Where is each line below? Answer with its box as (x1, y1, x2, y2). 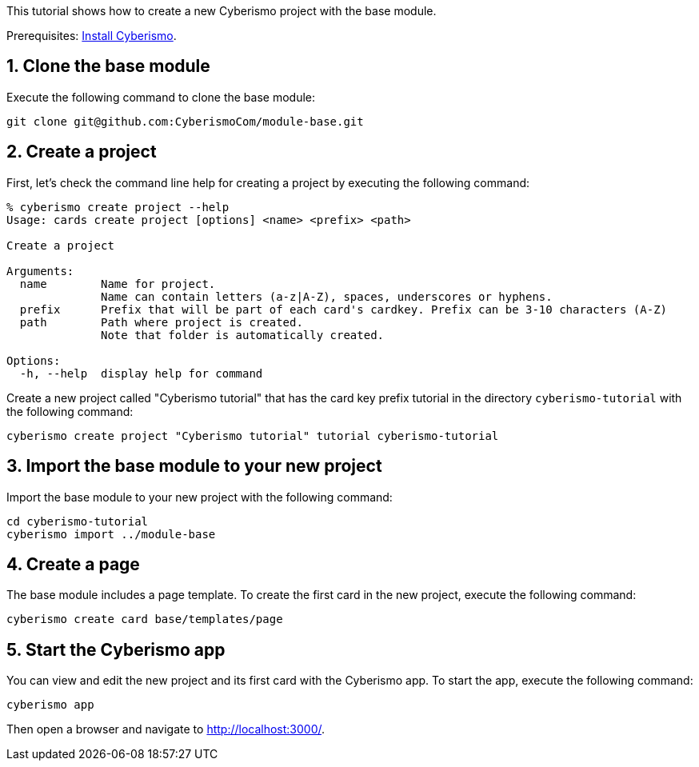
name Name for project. (19, 277, 216, 290)
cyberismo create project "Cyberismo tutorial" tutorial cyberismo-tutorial (6, 429, 499, 442)
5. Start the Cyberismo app (6, 639, 226, 660)
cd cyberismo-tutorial (6, 514, 149, 528)
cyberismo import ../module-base (6, 527, 216, 541)
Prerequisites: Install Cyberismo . (6, 29, 177, 42)
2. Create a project (6, 142, 157, 162)
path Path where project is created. (19, 315, 303, 329)
